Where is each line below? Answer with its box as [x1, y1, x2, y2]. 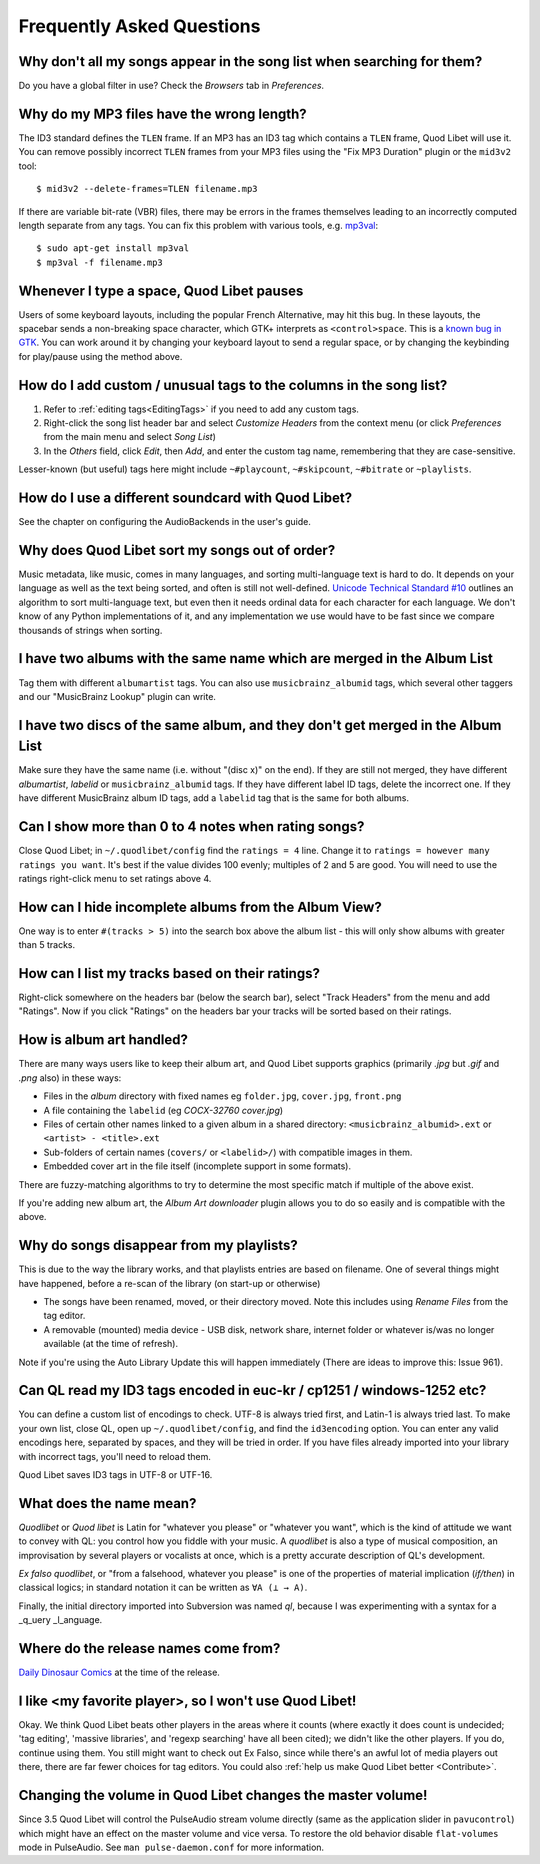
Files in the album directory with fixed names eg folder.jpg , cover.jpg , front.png [43, 1090, 402, 1102]
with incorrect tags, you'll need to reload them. [18, 1450, 212, 1462]
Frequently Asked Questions [18, 15, 261, 37]
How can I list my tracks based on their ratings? [18, 965, 320, 982]
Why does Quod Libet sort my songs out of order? [18, 541, 336, 559]
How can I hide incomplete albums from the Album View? [18, 898, 382, 915]
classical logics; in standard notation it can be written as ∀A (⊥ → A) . [18, 1581, 308, 1594]
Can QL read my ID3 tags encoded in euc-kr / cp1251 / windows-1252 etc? [18, 1382, 487, 1399]
